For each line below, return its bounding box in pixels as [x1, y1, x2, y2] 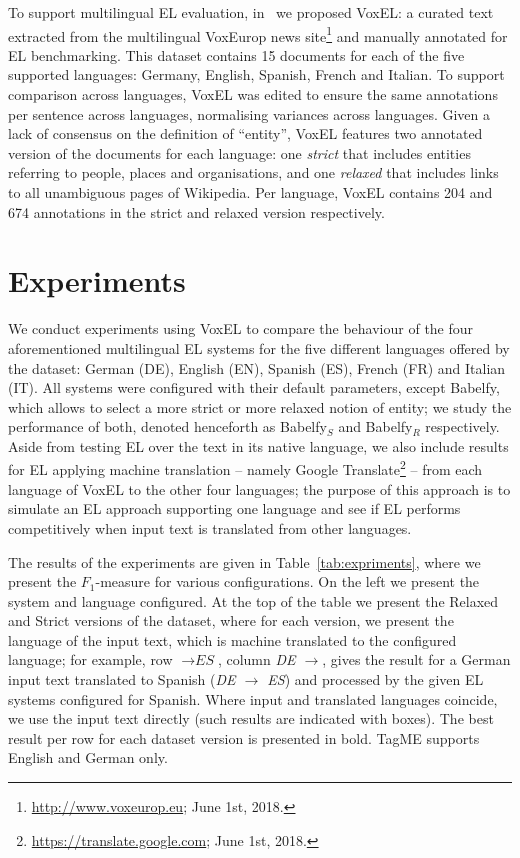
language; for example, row [8, 649, 173, 670]
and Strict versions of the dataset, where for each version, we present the [8, 610, 454, 631]
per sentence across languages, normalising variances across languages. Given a [8, 103, 490, 124]
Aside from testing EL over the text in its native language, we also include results [8, 435, 509, 456]
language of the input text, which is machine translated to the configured [8, 629, 457, 650]
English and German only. [8, 747, 168, 768]
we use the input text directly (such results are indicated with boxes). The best [8, 708, 494, 729]
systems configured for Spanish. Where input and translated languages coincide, [8, 688, 498, 709]
